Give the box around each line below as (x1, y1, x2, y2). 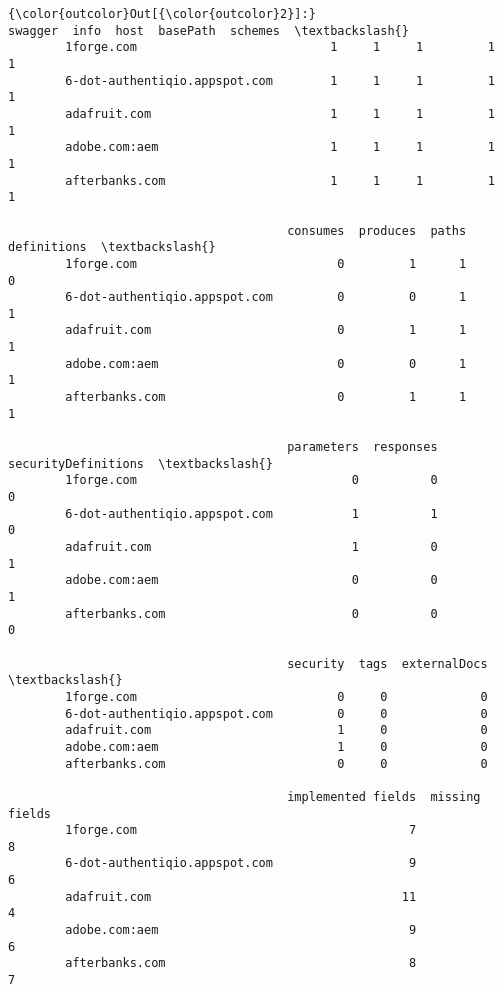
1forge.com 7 (65, 823, 417, 838)
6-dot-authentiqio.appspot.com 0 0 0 (65, 706, 488, 721)
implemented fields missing (287, 789, 481, 804)
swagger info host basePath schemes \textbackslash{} (8, 23, 409, 38)
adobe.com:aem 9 (65, 923, 417, 938)
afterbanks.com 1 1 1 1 (65, 173, 495, 188)
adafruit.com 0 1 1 (65, 323, 467, 338)
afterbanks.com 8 (65, 956, 417, 971)
